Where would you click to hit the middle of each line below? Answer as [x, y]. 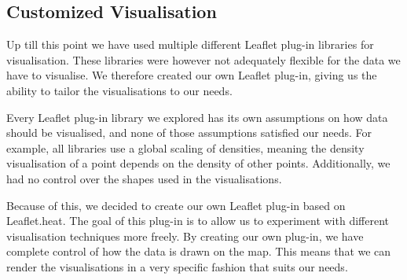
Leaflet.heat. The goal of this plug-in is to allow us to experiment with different [198, 221]
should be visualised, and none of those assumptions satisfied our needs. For [189, 133]
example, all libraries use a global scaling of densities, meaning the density [185, 147]
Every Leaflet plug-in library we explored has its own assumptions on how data [197, 117]
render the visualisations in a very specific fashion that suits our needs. [177, 266]
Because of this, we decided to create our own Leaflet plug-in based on [176, 205]
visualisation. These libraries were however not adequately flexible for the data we [203, 59]
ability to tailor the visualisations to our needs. [119, 90]
